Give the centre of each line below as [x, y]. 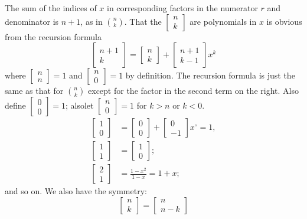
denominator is [32, 21]
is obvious [284, 21]
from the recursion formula [53, 36]
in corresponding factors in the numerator [182, 8]
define [15, 105]
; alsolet [79, 105]
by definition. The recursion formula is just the [210, 75]
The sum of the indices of [51, 8]
